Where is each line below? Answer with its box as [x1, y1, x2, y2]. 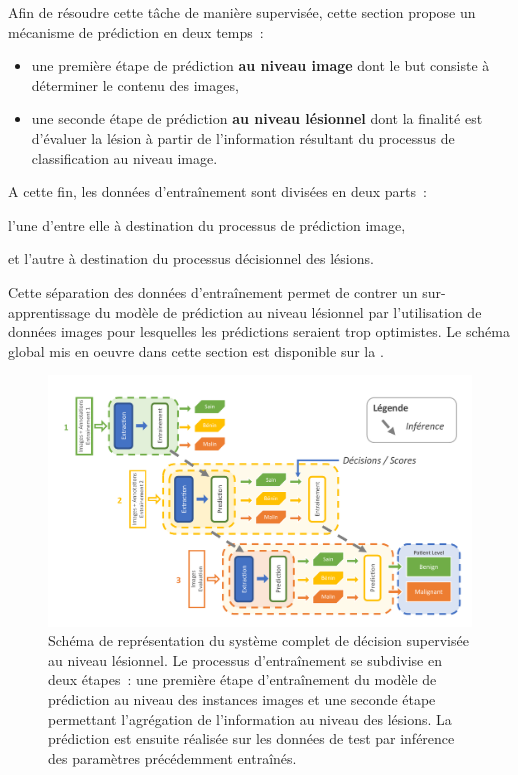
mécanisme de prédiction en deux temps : [8, 21, 264, 42]
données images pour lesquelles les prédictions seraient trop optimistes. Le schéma [8, 321, 510, 342]
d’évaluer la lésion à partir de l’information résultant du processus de [31, 127, 455, 148]
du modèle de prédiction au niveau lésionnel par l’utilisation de [94, 301, 482, 322]
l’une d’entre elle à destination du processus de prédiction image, [8, 214, 406, 235]
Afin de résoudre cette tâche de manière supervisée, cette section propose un [8, 2, 476, 22]
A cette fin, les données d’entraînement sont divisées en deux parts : [8, 181, 427, 202]
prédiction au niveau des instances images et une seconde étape [48, 689, 436, 710]
